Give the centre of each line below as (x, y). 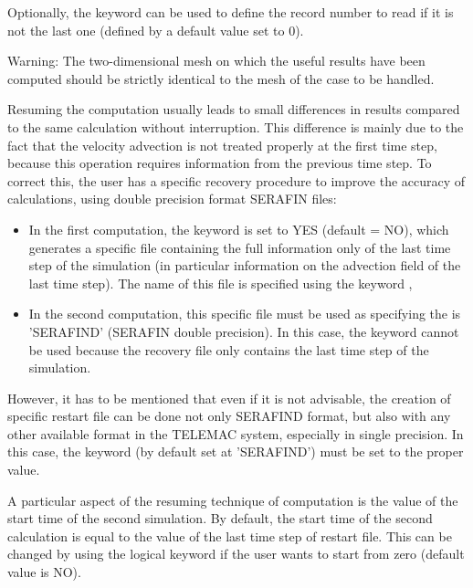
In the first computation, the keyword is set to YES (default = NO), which (239, 229)
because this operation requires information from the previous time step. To (220, 163)
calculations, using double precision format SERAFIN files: (172, 199)
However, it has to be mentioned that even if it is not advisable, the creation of (229, 398)
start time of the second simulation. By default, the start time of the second (220, 518)
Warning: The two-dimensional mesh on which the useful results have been (216, 61)
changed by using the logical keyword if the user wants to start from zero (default (236, 554)
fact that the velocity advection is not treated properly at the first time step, (222, 145)
